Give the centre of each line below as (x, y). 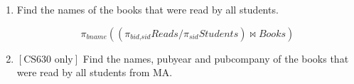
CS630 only (48, 59)
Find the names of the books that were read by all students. (147, 9)
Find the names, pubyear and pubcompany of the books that (216, 58)
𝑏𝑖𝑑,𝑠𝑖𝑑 (140, 37)
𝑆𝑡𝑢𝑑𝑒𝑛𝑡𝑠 (219, 34)
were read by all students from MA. (95, 72)
